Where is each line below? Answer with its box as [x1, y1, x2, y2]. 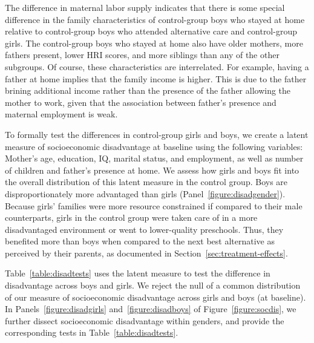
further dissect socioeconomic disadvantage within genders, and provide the [5, 314, 284, 327]
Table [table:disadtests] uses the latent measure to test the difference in [5, 267, 270, 279]
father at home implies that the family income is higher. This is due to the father [5, 72, 307, 85]
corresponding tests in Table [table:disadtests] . [5, 326, 178, 339]
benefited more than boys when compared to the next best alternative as [5, 235, 275, 247]
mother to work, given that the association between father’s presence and [5, 96, 276, 108]
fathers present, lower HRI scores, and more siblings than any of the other [5, 48, 280, 61]
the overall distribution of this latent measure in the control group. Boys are [5, 175, 288, 188]
